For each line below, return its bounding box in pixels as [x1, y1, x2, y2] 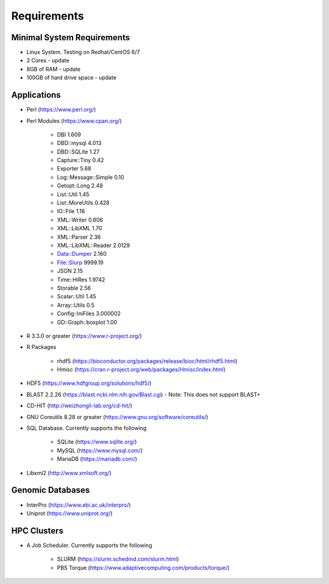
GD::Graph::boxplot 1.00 [57, 318, 118, 326]
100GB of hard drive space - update [26, 74, 117, 82]
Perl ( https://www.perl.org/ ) [26, 106, 96, 113]
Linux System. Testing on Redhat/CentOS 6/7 [26, 49, 140, 56]
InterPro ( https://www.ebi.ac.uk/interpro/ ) [26, 501, 131, 508]
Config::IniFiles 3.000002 [57, 310, 121, 317]
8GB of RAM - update [26, 65, 81, 72]
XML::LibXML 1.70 [57, 225, 102, 232]
